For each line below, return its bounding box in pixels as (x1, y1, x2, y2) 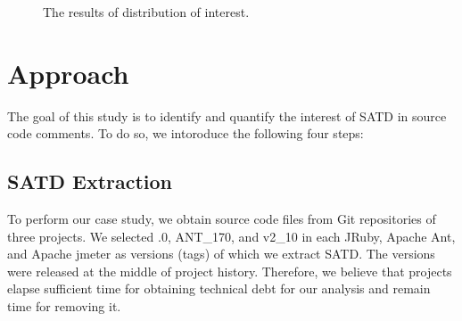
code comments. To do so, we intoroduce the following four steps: (7, 124, 364, 143)
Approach (7, 54, 129, 91)
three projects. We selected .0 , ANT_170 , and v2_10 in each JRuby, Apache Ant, (7, 226, 456, 245)
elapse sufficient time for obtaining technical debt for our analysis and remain (7, 279, 431, 298)
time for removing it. (7, 297, 121, 316)
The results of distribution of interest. (43, 3, 250, 21)
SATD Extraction (7, 168, 173, 195)
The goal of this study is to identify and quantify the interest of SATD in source (7, 106, 447, 125)
